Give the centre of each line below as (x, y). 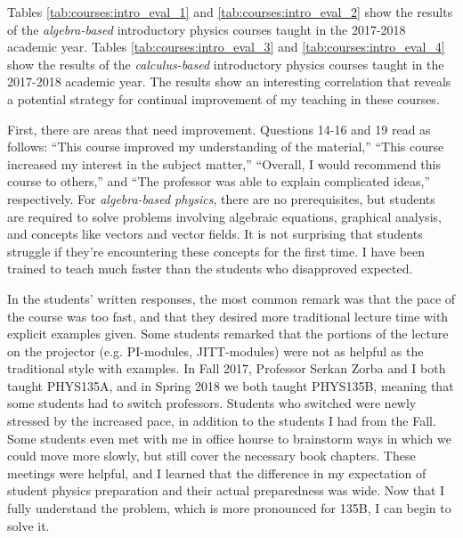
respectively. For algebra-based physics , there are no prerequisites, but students (221, 198)
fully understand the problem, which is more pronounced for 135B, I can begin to (229, 508)
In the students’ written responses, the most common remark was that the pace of (231, 298)
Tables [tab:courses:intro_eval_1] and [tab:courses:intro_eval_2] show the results (230, 12)
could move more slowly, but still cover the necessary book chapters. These (211, 456)
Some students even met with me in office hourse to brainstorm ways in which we (229, 438)
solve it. (28, 525)
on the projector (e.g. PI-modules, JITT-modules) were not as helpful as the (215, 351)
